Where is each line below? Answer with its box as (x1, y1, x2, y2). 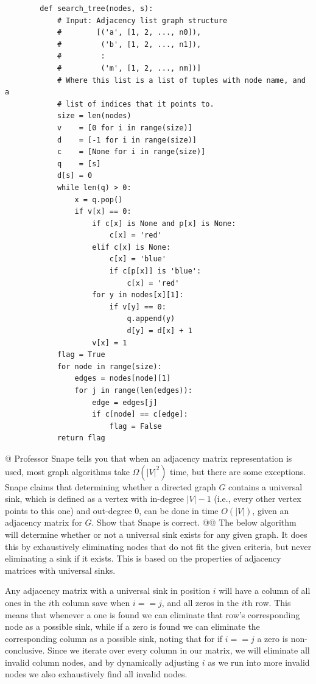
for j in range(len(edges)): (74, 386, 192, 395)
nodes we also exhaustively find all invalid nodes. (5, 668, 188, 680)
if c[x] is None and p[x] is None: (92, 219, 236, 228)
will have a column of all (219, 584, 311, 597)
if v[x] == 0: (74, 207, 132, 216)
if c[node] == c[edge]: (92, 410, 188, 419)
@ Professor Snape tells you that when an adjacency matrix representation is (5, 451, 292, 464)
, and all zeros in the (161, 596, 239, 608)
